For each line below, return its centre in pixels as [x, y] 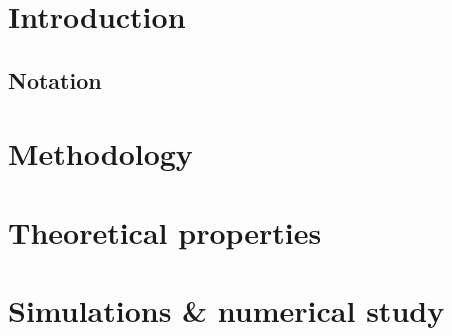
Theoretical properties [165, 231]
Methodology [100, 153]
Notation [55, 79]
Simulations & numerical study [226, 310]
